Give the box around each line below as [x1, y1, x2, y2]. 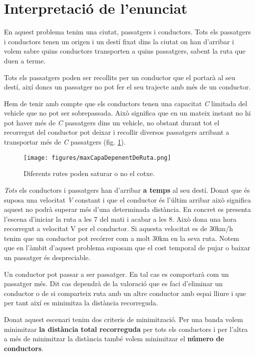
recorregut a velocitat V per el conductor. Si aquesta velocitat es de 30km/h [4, 223, 233, 234]
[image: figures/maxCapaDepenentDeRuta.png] [24, 154, 171, 161]
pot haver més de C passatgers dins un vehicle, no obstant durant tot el [4, 117, 220, 127]
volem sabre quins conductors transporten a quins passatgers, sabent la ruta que [4, 46, 246, 56]
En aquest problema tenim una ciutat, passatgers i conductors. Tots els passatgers [4, 27, 251, 37]
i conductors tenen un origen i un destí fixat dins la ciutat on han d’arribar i [4, 36, 234, 46]
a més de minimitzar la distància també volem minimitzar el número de [4, 333, 224, 344]
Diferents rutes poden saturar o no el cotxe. [24, 168, 155, 178]
